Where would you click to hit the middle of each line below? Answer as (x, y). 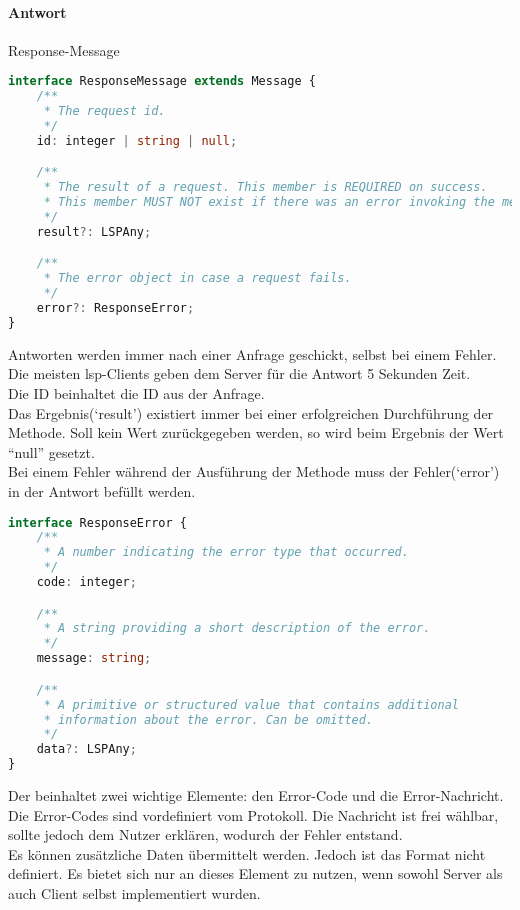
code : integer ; (86, 582)
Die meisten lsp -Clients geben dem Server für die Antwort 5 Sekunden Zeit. (239, 373)
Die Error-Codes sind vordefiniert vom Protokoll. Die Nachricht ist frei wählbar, (253, 814)
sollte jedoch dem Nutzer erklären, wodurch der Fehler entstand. (205, 834)
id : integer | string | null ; (137, 140)
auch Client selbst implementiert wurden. (134, 892)
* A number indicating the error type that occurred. (226, 552)
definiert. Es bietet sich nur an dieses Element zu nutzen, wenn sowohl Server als (255, 873)
